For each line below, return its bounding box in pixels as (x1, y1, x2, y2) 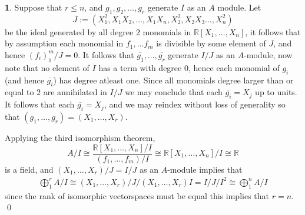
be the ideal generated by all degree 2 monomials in (5, 25, 191, 38)
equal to (5, 86, 34, 98)
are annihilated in (43, 86, 107, 98)
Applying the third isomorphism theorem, (5, 131, 155, 143)
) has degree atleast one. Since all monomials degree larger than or (53, 73, 294, 86)
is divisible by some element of (156, 37, 266, 49)
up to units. (255, 86, 297, 98)
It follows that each (5, 98, 75, 110)
